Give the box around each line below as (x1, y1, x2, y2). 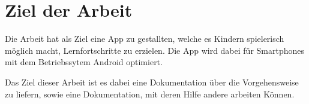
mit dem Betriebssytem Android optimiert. (5, 56, 163, 68)
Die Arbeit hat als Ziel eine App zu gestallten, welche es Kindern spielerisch (5, 32, 284, 45)
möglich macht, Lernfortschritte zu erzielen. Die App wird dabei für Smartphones (5, 44, 304, 56)
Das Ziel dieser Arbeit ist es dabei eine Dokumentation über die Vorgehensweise (5, 75, 299, 88)
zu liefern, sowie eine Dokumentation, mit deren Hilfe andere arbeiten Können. (5, 87, 295, 100)
